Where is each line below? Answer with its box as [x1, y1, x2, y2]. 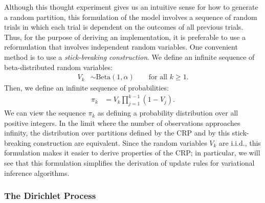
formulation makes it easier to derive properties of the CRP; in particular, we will [4, 147, 260, 158]
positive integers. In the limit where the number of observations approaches [4, 117, 240, 128]
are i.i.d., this [219, 137, 261, 148]
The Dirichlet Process [4, 189, 96, 202]
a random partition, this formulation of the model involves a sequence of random [4, 11, 257, 22]
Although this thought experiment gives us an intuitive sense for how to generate [4, 2, 258, 12]
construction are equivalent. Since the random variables [33, 137, 207, 148]
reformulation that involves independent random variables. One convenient [4, 41, 238, 52]
